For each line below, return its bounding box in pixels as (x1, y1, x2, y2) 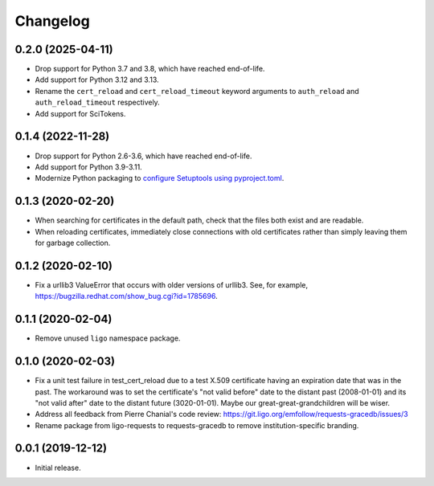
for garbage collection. (35, 238, 111, 247)
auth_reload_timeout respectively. (35, 97, 160, 108)
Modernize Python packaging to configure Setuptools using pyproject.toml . (35, 174, 285, 183)
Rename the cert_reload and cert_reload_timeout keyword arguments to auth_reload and (35, 86, 359, 96)
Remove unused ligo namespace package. (35, 333, 181, 343)
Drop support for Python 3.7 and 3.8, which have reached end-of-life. (35, 64, 265, 74)
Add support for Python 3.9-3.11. (35, 161, 142, 172)
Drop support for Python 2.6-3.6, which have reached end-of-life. (35, 151, 252, 161)
